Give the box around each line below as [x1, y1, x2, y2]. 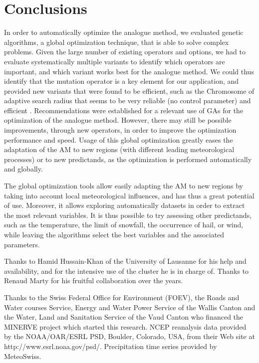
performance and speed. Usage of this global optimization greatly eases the [4, 134, 233, 145]
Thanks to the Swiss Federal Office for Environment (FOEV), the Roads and [4, 292, 240, 302]
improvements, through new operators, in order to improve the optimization [4, 125, 237, 135]
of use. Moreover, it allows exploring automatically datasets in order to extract [4, 200, 245, 210]
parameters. [4, 239, 40, 249]
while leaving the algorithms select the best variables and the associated [4, 229, 225, 239]
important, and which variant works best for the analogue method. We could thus [4, 66, 254, 76]
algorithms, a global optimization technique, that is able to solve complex [4, 36, 229, 47]
